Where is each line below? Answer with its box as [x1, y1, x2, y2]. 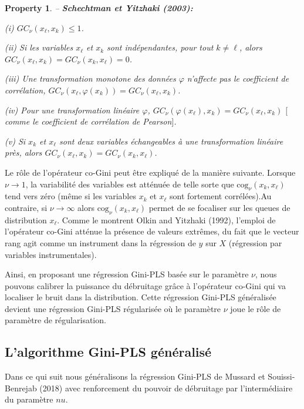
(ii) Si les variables [5, 41, 73, 53]
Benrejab [5, 381, 37, 394]
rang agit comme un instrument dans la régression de [5, 236, 196, 249]
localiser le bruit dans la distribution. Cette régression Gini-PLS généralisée [5, 291, 276, 303]
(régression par [228, 236, 282, 249]
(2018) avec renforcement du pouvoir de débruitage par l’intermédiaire [39, 381, 293, 394]
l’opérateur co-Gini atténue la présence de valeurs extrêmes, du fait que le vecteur [5, 225, 299, 237]
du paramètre [5, 393, 53, 405]
